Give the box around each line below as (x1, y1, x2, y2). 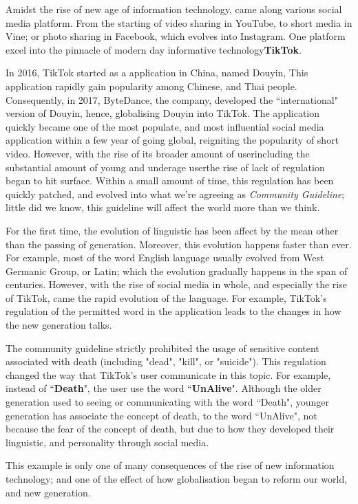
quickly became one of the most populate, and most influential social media (6, 119, 324, 133)
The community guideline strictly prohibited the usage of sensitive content (6, 340, 319, 355)
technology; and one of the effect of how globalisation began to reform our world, (6, 472, 348, 485)
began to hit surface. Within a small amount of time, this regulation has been (6, 173, 334, 188)
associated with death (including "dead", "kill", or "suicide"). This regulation (6, 354, 326, 369)
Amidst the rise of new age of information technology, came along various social (6, 2, 342, 16)
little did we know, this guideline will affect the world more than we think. (6, 200, 320, 215)
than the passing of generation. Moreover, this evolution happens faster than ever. (6, 237, 352, 251)
